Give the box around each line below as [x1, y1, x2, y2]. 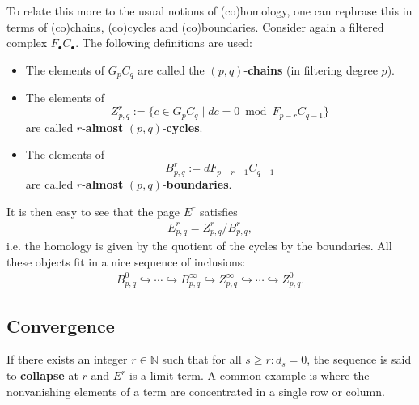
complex [6, 34, 48, 51]
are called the [138, 61, 205, 78]
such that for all [162, 351, 242, 368]
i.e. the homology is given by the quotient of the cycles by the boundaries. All [6, 237, 392, 254]
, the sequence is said [307, 351, 412, 368]
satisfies [199, 202, 238, 220]
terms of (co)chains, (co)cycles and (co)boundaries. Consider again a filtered [6, 18, 384, 35]
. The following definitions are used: [75, 34, 252, 51]
